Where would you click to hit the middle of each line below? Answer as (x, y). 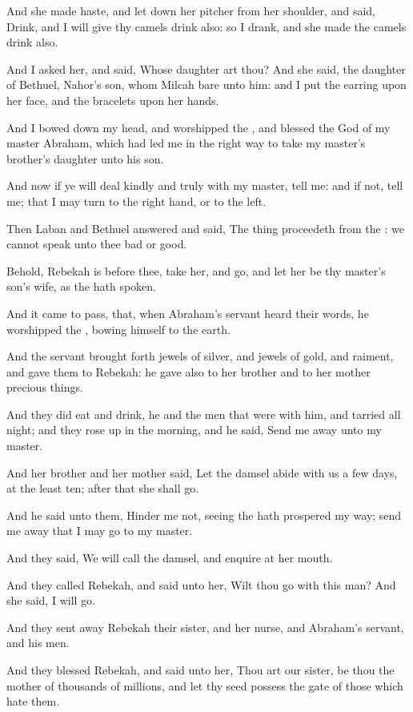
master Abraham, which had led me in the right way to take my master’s (186, 143)
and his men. (38, 643)
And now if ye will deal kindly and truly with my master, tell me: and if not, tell (205, 185)
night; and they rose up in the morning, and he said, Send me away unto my (194, 430)
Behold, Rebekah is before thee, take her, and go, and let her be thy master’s (196, 270)
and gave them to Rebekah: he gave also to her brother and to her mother (188, 371)
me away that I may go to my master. (100, 531)
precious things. (45, 387)
